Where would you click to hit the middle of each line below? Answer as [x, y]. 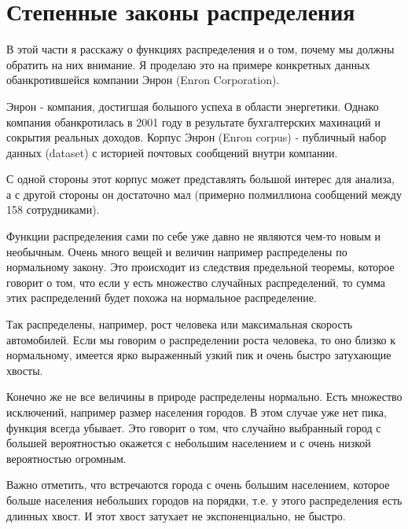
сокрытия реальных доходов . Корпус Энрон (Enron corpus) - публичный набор [197, 137]
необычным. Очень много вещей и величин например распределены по [177, 251]
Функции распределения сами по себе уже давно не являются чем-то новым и [193, 236]
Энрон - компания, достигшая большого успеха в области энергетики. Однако [193, 106]
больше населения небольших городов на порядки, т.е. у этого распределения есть [204, 500]
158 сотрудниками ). [53, 209]
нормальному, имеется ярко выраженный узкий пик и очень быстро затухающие [199, 355]
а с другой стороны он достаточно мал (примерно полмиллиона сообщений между [204, 194]
